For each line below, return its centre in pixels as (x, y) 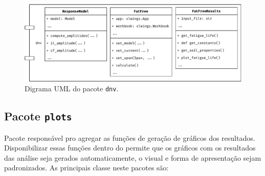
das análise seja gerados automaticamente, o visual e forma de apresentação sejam (133, 157)
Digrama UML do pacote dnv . (72, 89)
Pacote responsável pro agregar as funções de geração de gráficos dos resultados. (130, 137)
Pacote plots (38, 116)
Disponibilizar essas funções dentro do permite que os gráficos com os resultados (130, 148)
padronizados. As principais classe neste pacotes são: (86, 168)
